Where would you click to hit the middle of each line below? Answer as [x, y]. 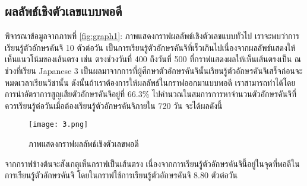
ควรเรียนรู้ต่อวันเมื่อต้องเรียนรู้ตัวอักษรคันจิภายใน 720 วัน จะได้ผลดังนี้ [114, 105]
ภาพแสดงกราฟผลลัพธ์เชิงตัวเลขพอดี [84, 144]
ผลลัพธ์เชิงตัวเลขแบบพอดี [64, 11]
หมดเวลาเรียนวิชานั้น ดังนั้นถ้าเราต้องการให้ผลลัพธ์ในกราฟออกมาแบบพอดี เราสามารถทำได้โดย [150, 82]
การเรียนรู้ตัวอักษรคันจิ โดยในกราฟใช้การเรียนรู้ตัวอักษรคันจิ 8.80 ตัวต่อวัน [121, 175]
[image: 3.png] [58, 125]
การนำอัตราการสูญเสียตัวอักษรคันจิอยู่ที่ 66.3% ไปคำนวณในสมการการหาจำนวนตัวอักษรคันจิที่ [151, 94]
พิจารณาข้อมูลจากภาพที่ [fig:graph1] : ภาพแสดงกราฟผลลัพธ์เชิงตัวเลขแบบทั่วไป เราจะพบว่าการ [152, 36]
